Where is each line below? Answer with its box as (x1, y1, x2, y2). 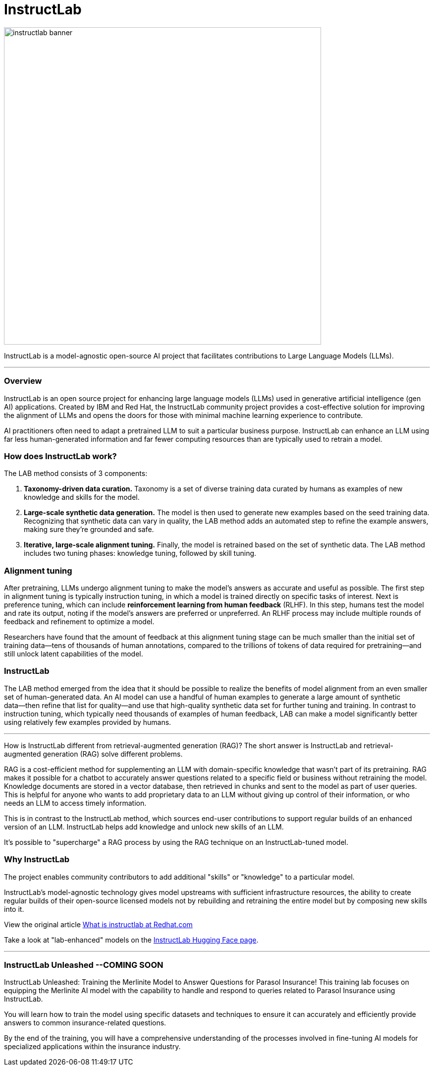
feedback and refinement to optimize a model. (4, 617, 155, 626)
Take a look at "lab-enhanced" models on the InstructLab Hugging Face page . (4, 935, 259, 944)
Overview (4, 376, 42, 386)
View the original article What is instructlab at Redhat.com (4, 920, 193, 929)
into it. (4, 904, 24, 913)
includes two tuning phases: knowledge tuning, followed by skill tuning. (24, 549, 257, 558)
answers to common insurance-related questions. (4, 1018, 166, 1027)
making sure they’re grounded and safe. (24, 525, 154, 534)
